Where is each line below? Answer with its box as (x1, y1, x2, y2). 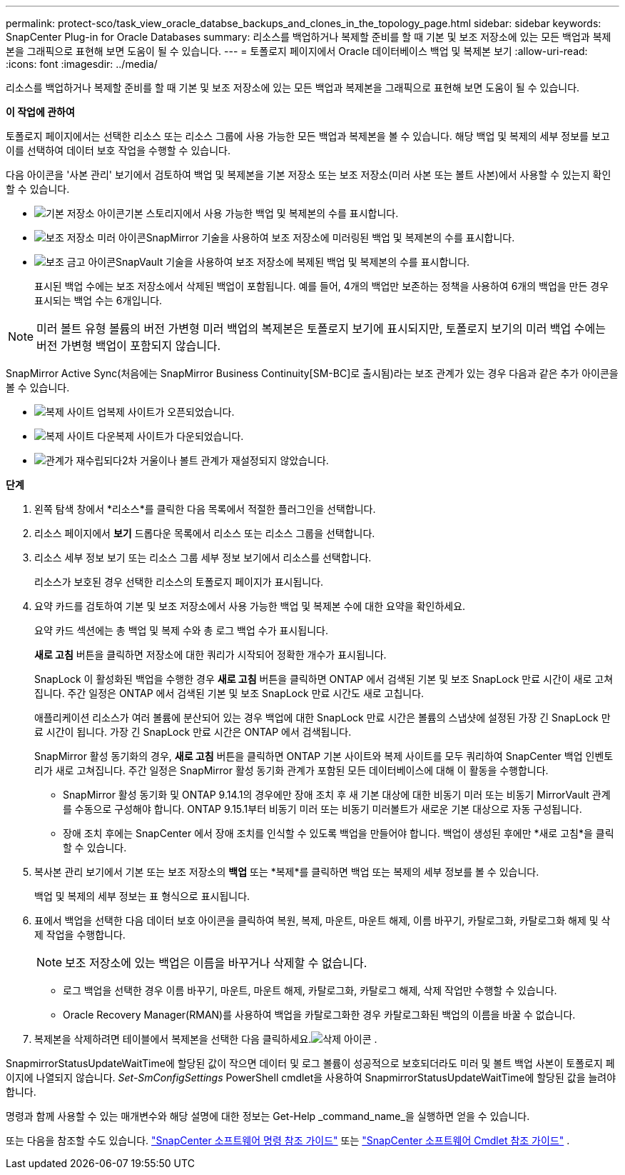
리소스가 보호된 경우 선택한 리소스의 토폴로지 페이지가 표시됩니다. (34, 576, 324, 588)
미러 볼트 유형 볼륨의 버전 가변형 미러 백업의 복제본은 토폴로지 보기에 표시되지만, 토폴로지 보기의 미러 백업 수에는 (36, 321, 606, 336)
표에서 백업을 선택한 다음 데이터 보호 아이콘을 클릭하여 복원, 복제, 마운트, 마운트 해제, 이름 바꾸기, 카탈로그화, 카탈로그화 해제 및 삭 (34, 914, 611, 926)
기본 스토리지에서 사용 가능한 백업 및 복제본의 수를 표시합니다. (124, 207, 399, 219)
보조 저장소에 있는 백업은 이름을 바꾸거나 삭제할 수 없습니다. (65, 956, 367, 970)
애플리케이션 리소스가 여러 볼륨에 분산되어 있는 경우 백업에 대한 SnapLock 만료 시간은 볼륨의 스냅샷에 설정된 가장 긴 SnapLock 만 (34, 711, 611, 724)
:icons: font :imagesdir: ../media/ (6, 58, 158, 70)
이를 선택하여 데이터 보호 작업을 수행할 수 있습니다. (6, 144, 230, 156)
